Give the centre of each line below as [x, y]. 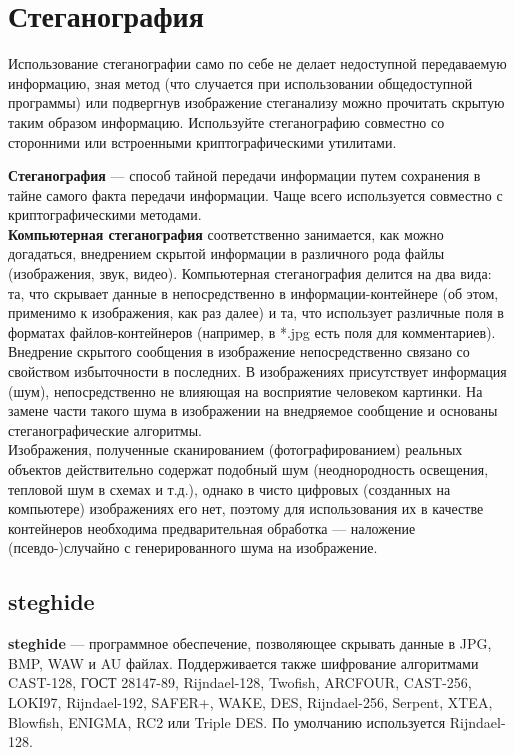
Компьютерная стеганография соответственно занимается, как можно [226, 233]
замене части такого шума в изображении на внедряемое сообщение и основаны [253, 410]
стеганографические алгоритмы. [105, 429]
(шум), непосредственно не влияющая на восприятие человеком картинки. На [245, 390]
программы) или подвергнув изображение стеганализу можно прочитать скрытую [256, 102]
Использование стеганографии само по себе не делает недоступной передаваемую [257, 63]
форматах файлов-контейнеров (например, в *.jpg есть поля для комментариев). [252, 331]
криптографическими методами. [105, 214]
